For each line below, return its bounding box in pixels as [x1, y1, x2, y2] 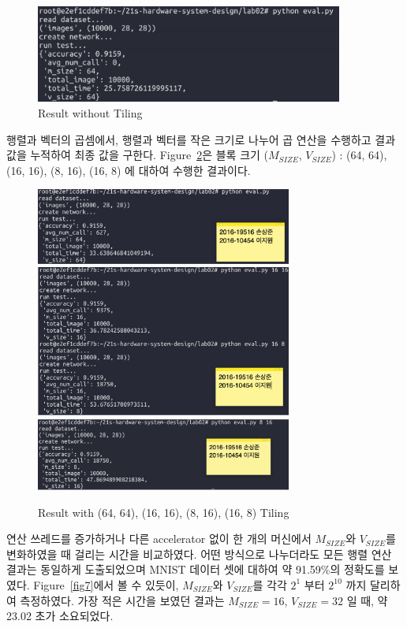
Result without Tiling [38, 105, 143, 121]
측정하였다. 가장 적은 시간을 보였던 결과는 [20, 592, 225, 608]
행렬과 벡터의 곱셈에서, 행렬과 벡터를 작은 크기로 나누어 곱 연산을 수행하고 [6, 131, 372, 147]
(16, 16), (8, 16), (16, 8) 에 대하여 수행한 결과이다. [6, 162, 251, 178]
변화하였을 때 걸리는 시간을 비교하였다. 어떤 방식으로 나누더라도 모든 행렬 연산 [6, 545, 392, 562]
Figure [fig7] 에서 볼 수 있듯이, [33, 576, 179, 593]
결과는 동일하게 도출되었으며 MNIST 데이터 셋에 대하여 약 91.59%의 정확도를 [6, 561, 385, 578]
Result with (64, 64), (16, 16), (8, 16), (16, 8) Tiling [38, 504, 289, 520]
